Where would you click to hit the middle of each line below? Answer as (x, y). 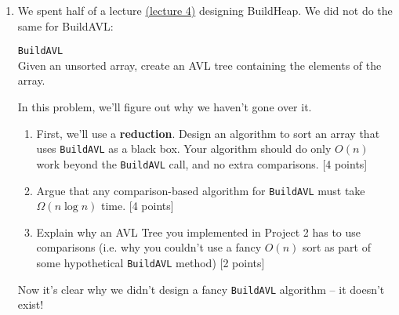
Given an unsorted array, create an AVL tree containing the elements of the (199, 65)
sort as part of (336, 247)
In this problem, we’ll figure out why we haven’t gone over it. (165, 107)
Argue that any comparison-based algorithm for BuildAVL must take (201, 190)
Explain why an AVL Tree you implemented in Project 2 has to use (199, 232)
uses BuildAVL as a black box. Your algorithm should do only (184, 148)
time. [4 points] (138, 206)
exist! (31, 304)
